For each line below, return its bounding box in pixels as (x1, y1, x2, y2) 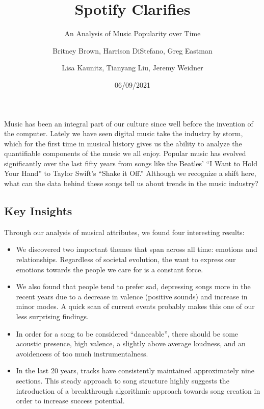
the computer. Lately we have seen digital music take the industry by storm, (4, 128, 243, 139)
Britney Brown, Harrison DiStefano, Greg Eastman (52, 45, 213, 56)
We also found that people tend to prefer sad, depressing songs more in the (16, 281, 251, 292)
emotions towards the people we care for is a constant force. (16, 264, 203, 274)
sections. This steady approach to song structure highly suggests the (16, 375, 229, 386)
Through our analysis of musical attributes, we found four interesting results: (4, 226, 245, 237)
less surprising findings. (16, 311, 89, 322)
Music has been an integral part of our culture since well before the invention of (4, 118, 253, 129)
